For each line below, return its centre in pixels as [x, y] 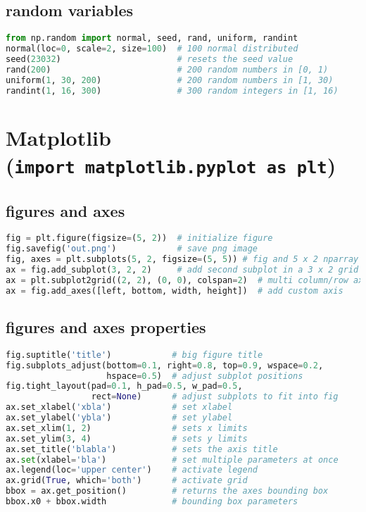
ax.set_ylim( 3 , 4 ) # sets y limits [127, 438]
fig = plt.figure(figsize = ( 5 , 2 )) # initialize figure [139, 238]
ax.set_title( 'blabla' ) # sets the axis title [142, 449]
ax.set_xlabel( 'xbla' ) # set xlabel [119, 407]
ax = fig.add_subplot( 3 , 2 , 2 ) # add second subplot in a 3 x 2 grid [182, 269]
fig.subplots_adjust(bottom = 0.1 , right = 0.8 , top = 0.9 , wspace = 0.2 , [165, 365]
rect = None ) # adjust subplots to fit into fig [215, 397]
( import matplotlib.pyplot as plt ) [171, 164]
